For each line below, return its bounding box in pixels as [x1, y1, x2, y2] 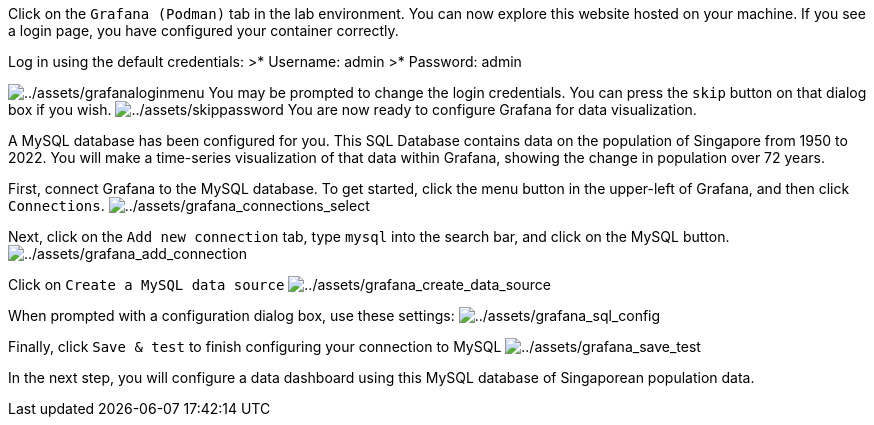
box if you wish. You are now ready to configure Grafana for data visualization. [8, 101, 697, 118]
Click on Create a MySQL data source [8, 276, 285, 293]
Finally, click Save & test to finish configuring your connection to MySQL [8, 338, 502, 355]
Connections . [8, 197, 105, 214]
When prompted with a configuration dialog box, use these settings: [8, 307, 455, 324]
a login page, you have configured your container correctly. [8, 22, 399, 39]
